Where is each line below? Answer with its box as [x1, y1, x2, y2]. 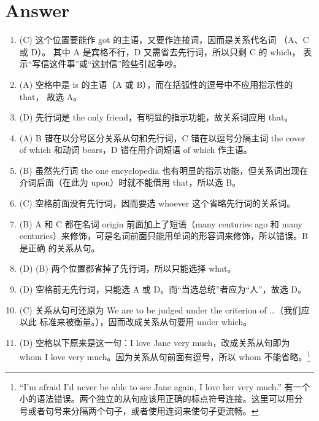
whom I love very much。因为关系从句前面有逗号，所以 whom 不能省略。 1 [19, 348, 311, 363]
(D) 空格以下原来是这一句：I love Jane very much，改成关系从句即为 [19, 336, 290, 348]
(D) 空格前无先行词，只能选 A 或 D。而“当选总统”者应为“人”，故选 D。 [19, 283, 307, 296]
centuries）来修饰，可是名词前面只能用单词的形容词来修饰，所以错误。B [19, 229, 308, 242]
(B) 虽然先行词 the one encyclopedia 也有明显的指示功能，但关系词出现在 [19, 163, 309, 176]
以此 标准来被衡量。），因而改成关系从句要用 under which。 [19, 315, 252, 328]
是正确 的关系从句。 [19, 241, 100, 254]
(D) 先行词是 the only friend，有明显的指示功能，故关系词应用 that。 [19, 111, 293, 124]
